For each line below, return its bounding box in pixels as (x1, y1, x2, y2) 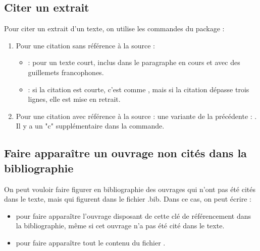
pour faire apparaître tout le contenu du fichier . (16, 237, 166, 247)
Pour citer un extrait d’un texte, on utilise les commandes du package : (4, 23, 225, 34)
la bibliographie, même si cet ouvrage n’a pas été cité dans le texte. (16, 220, 225, 231)
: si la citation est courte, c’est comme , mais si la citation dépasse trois (28, 84, 249, 94)
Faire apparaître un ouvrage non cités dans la (4, 145, 247, 161)
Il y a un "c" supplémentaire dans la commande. (16, 120, 165, 131)
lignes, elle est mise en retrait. (28, 94, 121, 104)
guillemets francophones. (28, 67, 104, 77)
